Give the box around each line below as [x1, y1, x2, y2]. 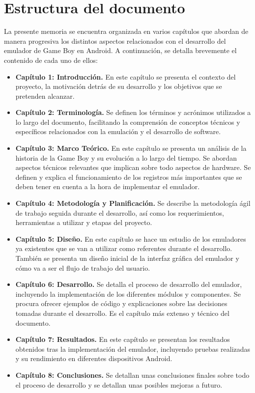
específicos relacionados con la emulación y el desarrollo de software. [15, 126, 221, 137]
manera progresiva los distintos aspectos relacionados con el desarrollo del [4, 35, 226, 46]
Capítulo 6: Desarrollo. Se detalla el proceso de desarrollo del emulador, [15, 279, 242, 289]
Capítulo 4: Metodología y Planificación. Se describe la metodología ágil [15, 198, 251, 208]
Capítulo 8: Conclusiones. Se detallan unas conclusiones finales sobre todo [15, 369, 250, 380]
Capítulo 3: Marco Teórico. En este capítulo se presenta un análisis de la [15, 143, 247, 153]
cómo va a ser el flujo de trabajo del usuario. [15, 262, 150, 273]
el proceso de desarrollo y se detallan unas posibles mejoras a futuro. [15, 379, 223, 390]
